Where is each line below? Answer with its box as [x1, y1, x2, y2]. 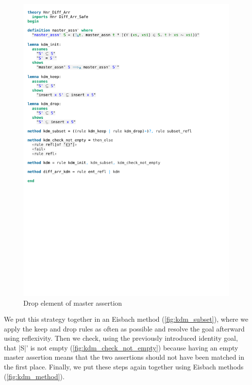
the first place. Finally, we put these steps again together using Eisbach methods [4, 362, 244, 372]
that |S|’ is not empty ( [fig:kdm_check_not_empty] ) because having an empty [4, 342, 238, 352]
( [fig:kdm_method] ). [4, 371, 65, 381]
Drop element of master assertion [23, 297, 122, 308]
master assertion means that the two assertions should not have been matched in [4, 352, 244, 362]
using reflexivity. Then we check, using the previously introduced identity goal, [4, 333, 238, 343]
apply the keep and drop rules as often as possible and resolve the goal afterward [4, 323, 245, 333]
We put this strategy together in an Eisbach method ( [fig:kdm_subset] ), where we [4, 314, 249, 324]
